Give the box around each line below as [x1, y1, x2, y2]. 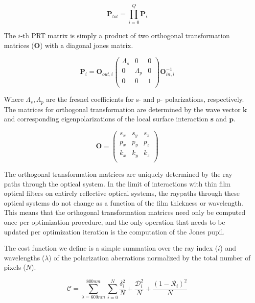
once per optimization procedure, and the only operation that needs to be [4, 216, 225, 227]
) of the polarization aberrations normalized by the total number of [48, 252, 251, 262]
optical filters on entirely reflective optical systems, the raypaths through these [4, 188, 240, 198]
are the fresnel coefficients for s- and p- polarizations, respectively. [46, 94, 244, 104]
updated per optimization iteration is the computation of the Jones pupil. [4, 226, 225, 236]
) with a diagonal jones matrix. [40, 40, 133, 50]
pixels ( [4, 262, 26, 272]
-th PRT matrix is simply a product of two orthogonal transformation [20, 30, 230, 41]
